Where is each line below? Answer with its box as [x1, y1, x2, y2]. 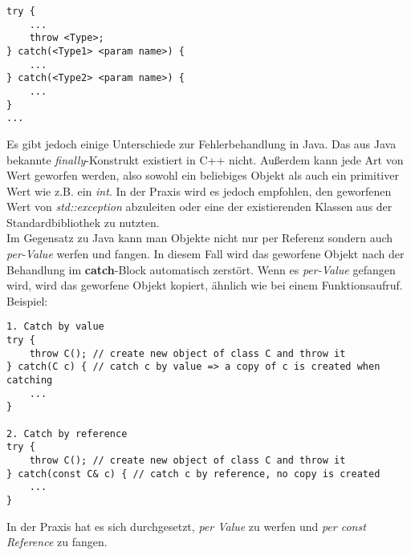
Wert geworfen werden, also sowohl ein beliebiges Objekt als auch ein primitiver [6, 167, 399, 184]
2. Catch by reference [6, 427, 128, 440]
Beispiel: [6, 292, 48, 309]
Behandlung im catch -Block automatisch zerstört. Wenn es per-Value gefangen [6, 261, 396, 277]
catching [6, 375, 53, 387]
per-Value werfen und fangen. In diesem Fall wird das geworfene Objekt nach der [6, 245, 405, 262]
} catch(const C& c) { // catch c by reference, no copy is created [6, 468, 380, 480]
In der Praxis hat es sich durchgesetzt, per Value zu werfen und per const [6, 517, 366, 534]
